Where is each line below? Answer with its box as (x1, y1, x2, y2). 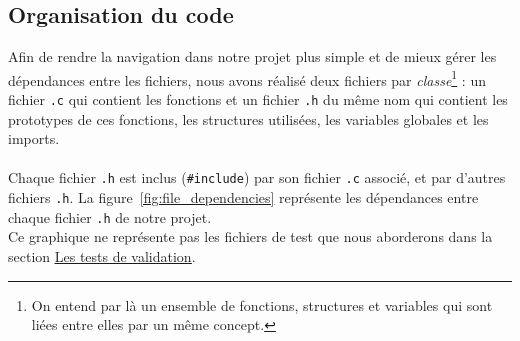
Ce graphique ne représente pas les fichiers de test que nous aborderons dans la (8, 226, 493, 247)
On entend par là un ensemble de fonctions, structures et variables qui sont (31, 294, 493, 315)
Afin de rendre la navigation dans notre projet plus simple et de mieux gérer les (8, 46, 497, 67)
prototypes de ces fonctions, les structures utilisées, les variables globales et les (8, 108, 489, 129)
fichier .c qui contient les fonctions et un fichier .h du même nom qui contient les (8, 89, 508, 110)
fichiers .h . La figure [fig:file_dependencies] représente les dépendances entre (8, 187, 479, 208)
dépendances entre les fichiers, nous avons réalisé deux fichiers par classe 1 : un (8, 66, 486, 90)
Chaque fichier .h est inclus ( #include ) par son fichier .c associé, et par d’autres (8, 167, 506, 188)
